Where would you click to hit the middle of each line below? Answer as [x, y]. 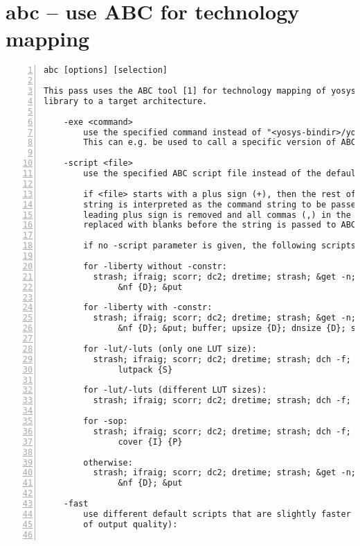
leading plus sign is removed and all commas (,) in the [217, 215]
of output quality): [130, 524]
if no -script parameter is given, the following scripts [220, 246]
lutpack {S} [145, 369]
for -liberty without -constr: [155, 266]
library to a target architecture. [126, 101]
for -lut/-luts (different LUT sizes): [175, 390]
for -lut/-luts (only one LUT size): [170, 349]
